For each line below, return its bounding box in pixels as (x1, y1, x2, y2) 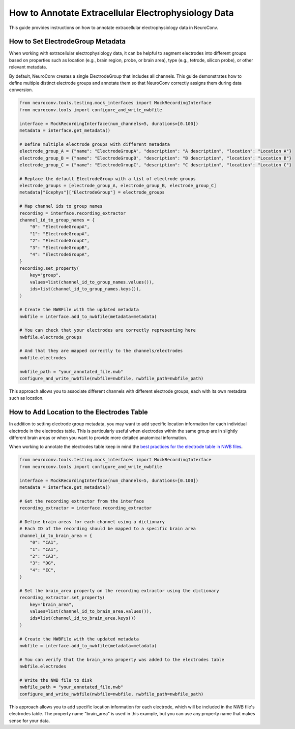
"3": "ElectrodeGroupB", (29, 245, 90, 251)
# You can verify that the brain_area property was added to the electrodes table (19, 657, 225, 662)
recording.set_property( (19, 265, 80, 271)
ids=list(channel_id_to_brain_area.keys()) (29, 615, 136, 621)
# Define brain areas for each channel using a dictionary (19, 519, 165, 524)
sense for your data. (9, 718, 50, 724)
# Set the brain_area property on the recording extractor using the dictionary (19, 588, 219, 593)
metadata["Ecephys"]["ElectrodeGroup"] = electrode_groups (19, 190, 165, 195)
